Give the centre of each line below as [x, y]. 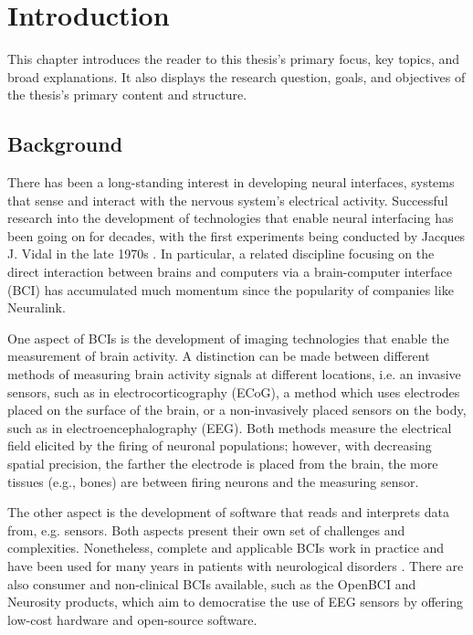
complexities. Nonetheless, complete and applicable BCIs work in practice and [226, 548]
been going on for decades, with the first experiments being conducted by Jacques [236, 235]
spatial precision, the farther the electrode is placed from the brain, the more [223, 464]
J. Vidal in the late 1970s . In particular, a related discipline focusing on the [221, 254]
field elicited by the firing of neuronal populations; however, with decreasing [220, 445]
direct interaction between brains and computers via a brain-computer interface [230, 272]
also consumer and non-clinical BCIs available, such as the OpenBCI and [212, 583]
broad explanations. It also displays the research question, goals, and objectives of [236, 76]
